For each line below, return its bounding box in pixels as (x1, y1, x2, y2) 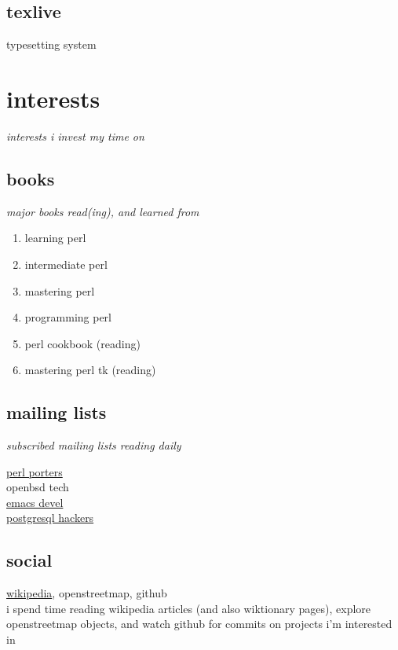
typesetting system (6, 36, 97, 53)
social (6, 548, 53, 572)
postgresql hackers (6, 509, 94, 526)
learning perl (24, 230, 86, 246)
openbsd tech (6, 479, 69, 495)
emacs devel (6, 494, 64, 510)
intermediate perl (24, 255, 108, 272)
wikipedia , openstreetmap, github (6, 585, 167, 601)
